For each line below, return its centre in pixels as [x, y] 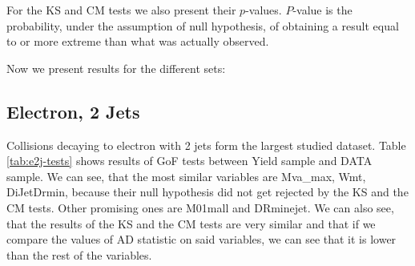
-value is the [322, 10]
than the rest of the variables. [79, 254]
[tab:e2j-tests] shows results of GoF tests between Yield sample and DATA [189, 161]
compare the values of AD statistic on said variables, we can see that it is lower [201, 239]
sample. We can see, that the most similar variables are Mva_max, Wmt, [186, 176]
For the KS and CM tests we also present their [121, 10]
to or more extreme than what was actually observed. [138, 41]
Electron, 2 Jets [73, 111]
